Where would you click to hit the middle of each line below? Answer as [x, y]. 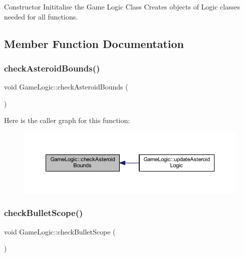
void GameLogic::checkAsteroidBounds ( [66, 87]
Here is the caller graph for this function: [67, 120]
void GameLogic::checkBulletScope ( [60, 231]
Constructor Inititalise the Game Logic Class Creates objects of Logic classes [122, 6]
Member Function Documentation [94, 43]
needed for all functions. [41, 16]
